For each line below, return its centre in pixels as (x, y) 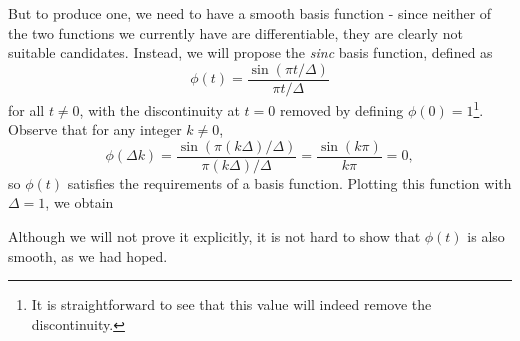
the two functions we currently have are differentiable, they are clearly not (235, 32)
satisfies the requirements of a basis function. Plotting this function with (289, 182)
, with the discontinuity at (159, 109)
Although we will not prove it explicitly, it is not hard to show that (214, 235)
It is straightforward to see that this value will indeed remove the (231, 304)
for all (26, 109)
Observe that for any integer (95, 129)
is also (486, 235)
